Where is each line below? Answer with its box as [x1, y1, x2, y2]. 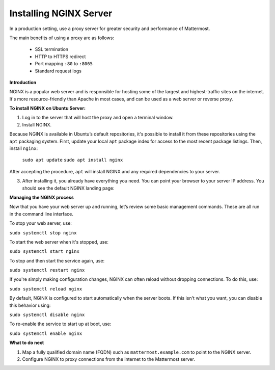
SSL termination [35, 46, 69, 52]
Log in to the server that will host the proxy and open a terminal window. [22, 115, 174, 121]
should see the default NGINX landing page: [22, 185, 115, 191]
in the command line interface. [9, 210, 74, 217]
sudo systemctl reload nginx [9, 286, 82, 292]
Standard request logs [35, 68, 81, 74]
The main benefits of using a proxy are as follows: [9, 35, 115, 41]
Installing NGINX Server [9, 8, 113, 19]
